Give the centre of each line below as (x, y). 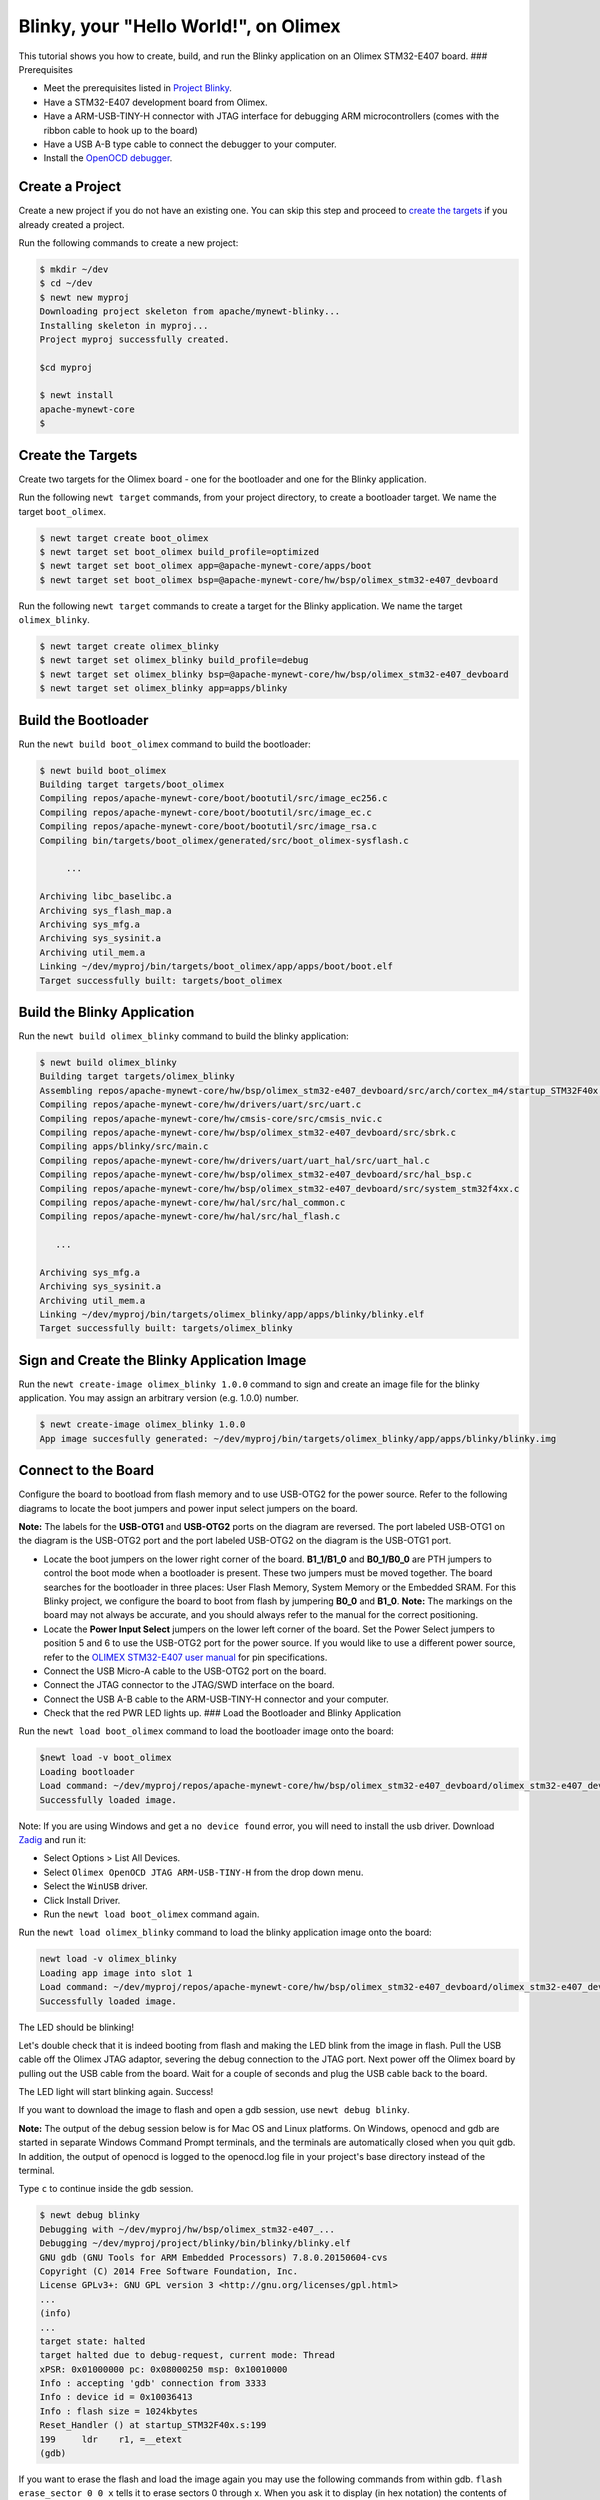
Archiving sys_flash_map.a (105, 910)
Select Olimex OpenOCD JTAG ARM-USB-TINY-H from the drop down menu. (203, 1872)
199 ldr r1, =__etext (111, 2439)
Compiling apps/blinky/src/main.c (124, 1146)
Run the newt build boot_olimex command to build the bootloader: (165, 744)
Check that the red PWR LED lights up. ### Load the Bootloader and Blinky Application (222, 1713)
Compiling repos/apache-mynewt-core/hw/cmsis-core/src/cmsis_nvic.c (211, 1118)
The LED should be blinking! (76, 2027)
